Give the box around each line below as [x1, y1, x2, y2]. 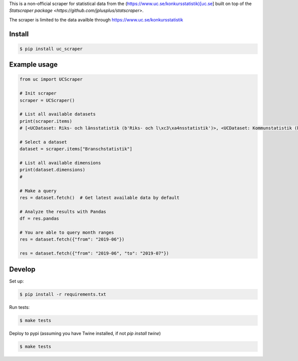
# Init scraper [19, 90, 57, 96]
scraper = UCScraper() [19, 97, 75, 103]
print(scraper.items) [19, 118, 73, 124]
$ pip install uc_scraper [19, 46, 83, 52]
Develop [9, 265, 36, 273]
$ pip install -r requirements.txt [19, 291, 106, 297]
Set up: [9, 278, 24, 284]
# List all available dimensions [19, 160, 101, 166]
